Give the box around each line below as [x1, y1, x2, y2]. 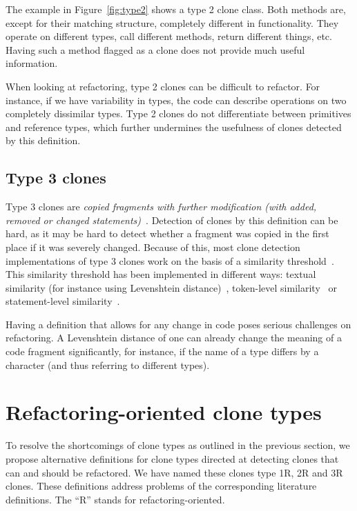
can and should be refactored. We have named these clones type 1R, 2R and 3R [6, 465, 343, 479]
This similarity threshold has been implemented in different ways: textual [6, 267, 316, 281]
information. [6, 56, 58, 70]
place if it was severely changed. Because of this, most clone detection [6, 239, 300, 254]
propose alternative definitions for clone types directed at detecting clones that [6, 451, 339, 465]
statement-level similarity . [6, 294, 120, 308]
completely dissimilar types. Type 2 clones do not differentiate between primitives [6, 106, 351, 121]
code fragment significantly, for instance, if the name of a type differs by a [6, 344, 319, 359]
